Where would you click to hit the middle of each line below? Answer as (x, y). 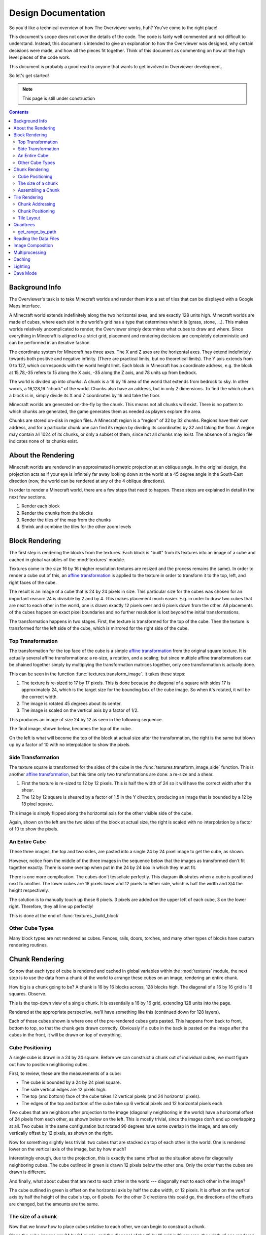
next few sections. (28, 497)
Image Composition (33, 246)
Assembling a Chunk (39, 190)
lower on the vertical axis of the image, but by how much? (68, 1149)
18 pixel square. (37, 804)
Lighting (22, 266)
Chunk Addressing (37, 204)
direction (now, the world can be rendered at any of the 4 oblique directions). (87, 481)
